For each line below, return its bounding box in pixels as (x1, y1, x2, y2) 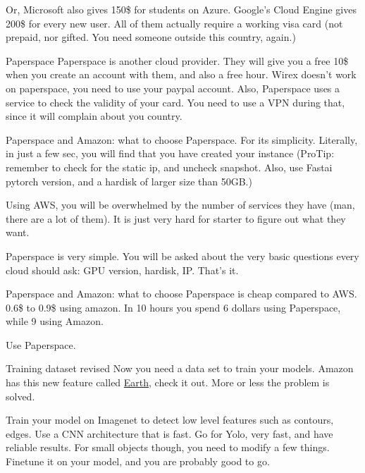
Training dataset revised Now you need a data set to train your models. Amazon (6, 361, 354, 376)
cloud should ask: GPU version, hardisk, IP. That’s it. (6, 262, 239, 277)
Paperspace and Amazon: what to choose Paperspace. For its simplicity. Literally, (6, 132, 358, 147)
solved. (6, 388, 35, 403)
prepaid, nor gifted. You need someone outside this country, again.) (6, 30, 296, 44)
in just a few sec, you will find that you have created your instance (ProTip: (6, 146, 335, 161)
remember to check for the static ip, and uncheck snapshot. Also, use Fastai (6, 159, 333, 174)
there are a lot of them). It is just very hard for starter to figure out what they (6, 211, 346, 226)
